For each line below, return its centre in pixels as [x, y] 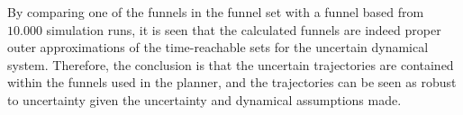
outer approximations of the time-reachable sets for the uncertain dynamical [218, 47]
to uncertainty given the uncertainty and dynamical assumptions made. [204, 99]
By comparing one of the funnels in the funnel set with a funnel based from [216, 12]
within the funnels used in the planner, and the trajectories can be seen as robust [232, 82]
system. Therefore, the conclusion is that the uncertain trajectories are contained [231, 64]
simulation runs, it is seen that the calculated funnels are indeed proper [244, 29]
